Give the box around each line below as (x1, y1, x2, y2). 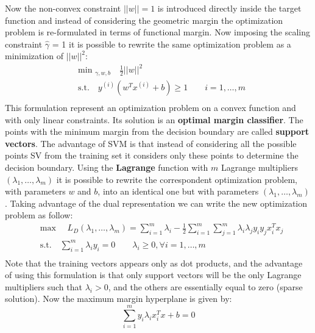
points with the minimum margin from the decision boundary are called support (5, 125, 310, 138)
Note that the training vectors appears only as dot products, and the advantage (5, 256, 303, 269)
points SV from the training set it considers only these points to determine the (5, 149, 299, 162)
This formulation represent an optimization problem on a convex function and (5, 101, 296, 114)
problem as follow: (5, 209, 73, 221)
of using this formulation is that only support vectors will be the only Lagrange (5, 268, 302, 281)
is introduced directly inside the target (157, 2, 302, 14)
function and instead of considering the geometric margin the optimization (5, 13, 283, 26)
